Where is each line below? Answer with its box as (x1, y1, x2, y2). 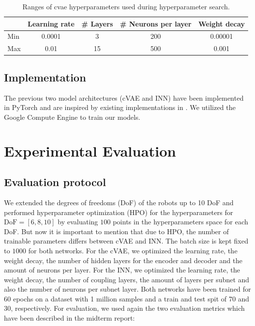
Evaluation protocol (4, 174, 106, 190)
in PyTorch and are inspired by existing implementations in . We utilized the (4, 102, 236, 112)
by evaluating (57, 217, 98, 227)
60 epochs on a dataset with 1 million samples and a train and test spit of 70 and (4, 293, 250, 303)
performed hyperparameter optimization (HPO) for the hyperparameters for (4, 207, 233, 217)
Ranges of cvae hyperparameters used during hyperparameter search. (22, 1, 230, 11)
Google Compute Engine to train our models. (4, 111, 141, 122)
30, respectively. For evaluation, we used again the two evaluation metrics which (4, 303, 245, 313)
